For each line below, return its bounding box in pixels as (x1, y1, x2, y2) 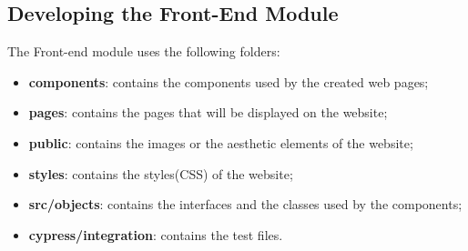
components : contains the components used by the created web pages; (28, 72, 429, 91)
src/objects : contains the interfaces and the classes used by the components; (28, 195, 463, 214)
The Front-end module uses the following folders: (7, 42, 280, 61)
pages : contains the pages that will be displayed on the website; (28, 103, 388, 122)
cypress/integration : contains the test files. (28, 225, 283, 244)
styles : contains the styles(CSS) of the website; (28, 164, 293, 183)
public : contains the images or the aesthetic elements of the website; (28, 133, 413, 152)
